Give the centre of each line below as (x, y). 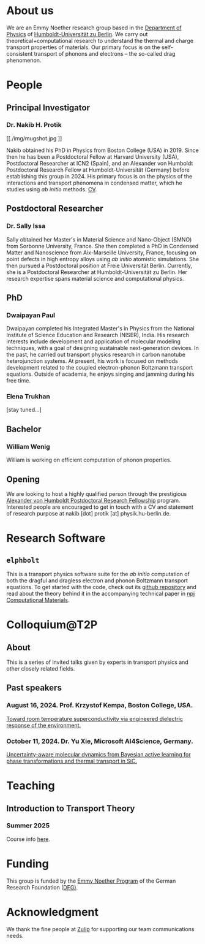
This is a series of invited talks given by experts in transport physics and (97, 662)
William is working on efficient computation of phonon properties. (89, 460)
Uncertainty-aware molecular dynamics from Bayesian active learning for (99, 754)
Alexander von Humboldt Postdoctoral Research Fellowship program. (93, 500)
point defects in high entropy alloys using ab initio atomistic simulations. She (103, 259)
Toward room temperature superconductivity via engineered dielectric (95, 718)
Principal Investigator (48, 108)
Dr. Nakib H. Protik (34, 125)
